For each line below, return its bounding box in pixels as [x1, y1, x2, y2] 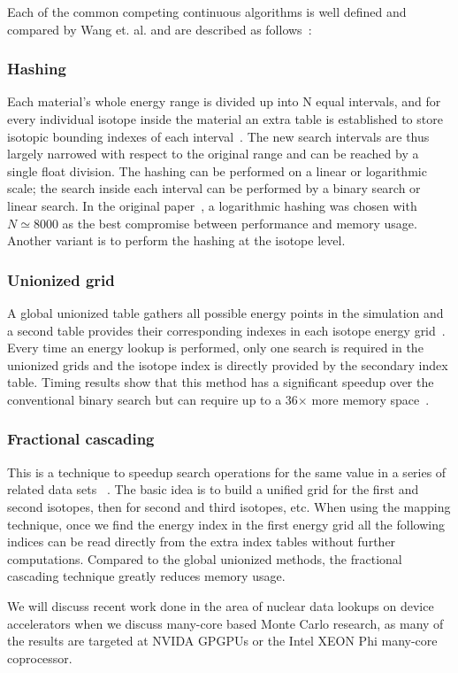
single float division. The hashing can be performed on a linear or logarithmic [7, 161, 427, 180]
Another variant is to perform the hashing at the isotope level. [7, 231, 346, 250]
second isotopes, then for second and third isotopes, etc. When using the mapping [7, 497, 451, 515]
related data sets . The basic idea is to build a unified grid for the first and [7, 480, 419, 499]
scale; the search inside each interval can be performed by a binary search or [7, 179, 421, 197]
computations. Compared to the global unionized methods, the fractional [7, 549, 402, 568]
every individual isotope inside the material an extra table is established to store [7, 110, 443, 128]
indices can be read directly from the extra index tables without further [7, 532, 396, 551]
